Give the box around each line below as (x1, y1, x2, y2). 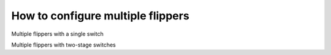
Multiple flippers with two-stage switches (11, 41, 116, 48)
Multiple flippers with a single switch (11, 30, 104, 37)
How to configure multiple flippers (11, 9, 189, 22)
